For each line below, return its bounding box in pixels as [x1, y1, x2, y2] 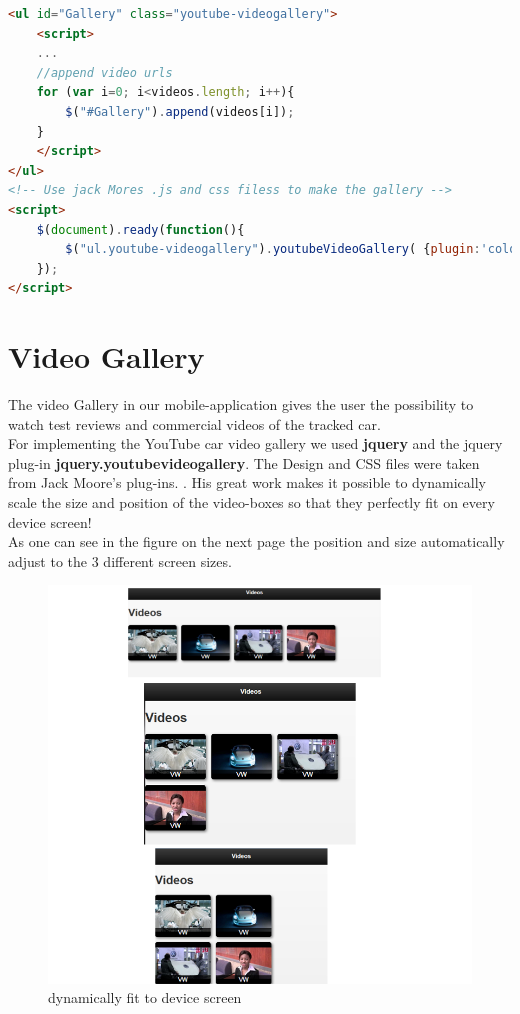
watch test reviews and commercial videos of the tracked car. [8, 413, 381, 434]
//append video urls [36, 65, 173, 80]
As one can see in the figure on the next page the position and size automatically [8, 531, 505, 552]
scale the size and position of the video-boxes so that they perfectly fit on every [8, 492, 495, 512]
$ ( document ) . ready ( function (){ [36, 222, 245, 237]
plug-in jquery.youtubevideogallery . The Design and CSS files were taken [8, 452, 480, 473]
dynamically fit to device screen [48, 987, 242, 1008]
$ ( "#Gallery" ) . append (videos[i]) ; [65, 104, 295, 119]
